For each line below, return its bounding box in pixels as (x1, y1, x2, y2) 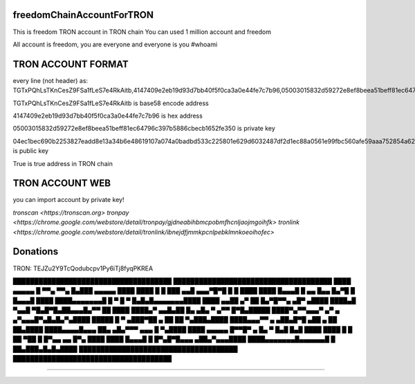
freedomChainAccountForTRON (12, 9, 154, 21)
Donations (12, 246, 59, 257)
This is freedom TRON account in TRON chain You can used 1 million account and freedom (12, 28, 271, 36)
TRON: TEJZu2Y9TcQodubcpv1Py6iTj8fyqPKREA (12, 264, 154, 273)
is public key (12, 147, 48, 155)
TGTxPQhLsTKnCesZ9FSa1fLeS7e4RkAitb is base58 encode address (12, 99, 209, 107)
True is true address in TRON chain (12, 159, 113, 167)
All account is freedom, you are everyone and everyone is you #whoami (12, 40, 218, 48)
